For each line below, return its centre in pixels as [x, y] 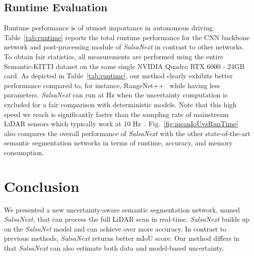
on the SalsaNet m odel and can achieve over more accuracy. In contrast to [115, 228]
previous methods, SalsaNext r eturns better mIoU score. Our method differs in [122, 238]
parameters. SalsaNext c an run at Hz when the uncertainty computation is [116, 95]
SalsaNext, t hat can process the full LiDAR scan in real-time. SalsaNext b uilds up [127, 219]
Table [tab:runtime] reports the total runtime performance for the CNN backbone [127, 37]
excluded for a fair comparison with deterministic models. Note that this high [120, 104]
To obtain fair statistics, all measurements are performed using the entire [114, 56]
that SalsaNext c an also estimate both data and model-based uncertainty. [114, 248]
